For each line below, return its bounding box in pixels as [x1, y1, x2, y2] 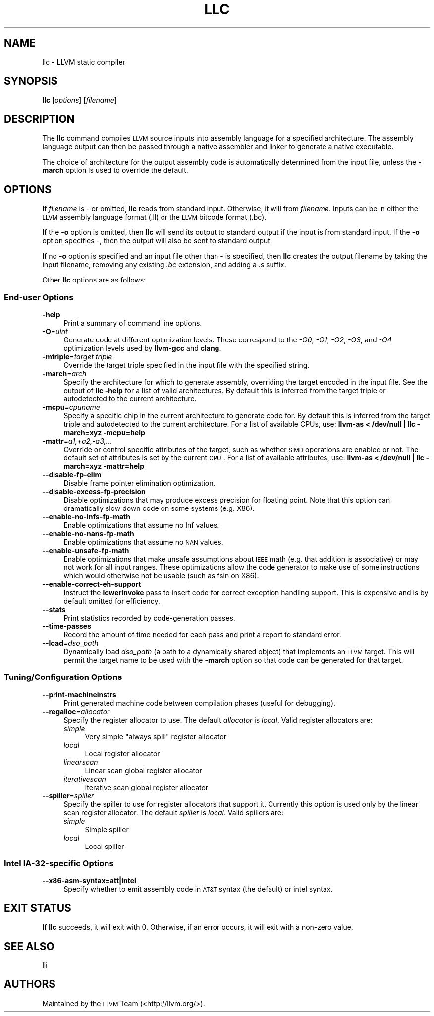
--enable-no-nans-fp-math [42, 529, 134, 538]
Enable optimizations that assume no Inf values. [63, 520, 219, 529]
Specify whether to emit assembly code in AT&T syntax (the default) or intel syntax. [63, 885, 333, 894]
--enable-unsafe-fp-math [42, 546, 129, 555]
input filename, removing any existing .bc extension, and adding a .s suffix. [42, 260, 286, 269]
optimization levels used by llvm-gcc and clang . [63, 343, 221, 352]
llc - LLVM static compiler [42, 57, 125, 66]
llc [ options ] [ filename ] [42, 96, 117, 105]
